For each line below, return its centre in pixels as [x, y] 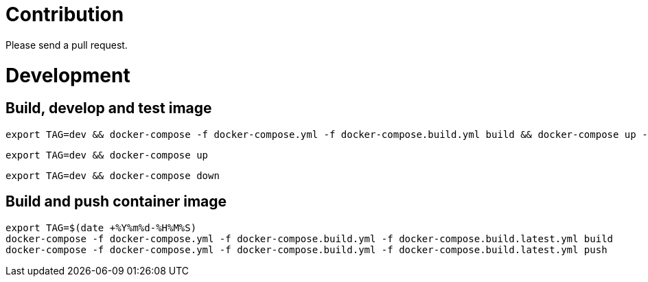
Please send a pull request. [67, 45]
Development [68, 75]
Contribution [65, 14]
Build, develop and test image [109, 108]
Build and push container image [116, 202]
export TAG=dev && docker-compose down [113, 175]
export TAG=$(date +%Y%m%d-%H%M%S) [101, 227]
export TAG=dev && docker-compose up [107, 155]
